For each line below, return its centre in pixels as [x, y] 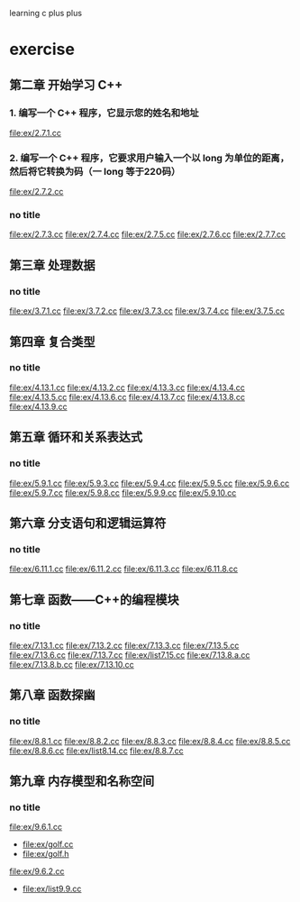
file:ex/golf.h [45, 854]
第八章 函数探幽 [52, 695]
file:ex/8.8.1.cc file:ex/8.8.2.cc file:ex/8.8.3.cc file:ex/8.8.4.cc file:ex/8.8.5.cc [150, 741]
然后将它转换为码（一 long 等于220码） [95, 171]
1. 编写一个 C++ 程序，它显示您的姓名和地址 [105, 113]
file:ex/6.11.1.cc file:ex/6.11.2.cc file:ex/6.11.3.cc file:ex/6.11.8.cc [124, 569]
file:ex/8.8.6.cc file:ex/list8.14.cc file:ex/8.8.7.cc [96, 751]
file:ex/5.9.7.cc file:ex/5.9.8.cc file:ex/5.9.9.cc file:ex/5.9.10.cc [123, 492]
